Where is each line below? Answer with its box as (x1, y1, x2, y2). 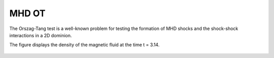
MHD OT (9, 8, 46, 19)
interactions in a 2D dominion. (9, 32, 72, 38)
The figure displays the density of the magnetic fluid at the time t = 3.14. (9, 42, 160, 48)
